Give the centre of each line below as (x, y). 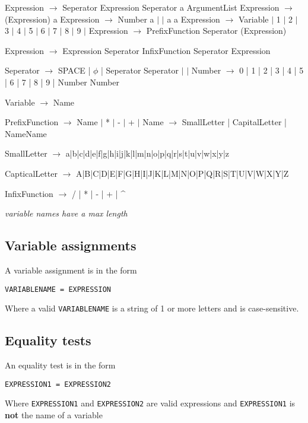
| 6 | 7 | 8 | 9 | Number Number (62, 82)
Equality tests (48, 340)
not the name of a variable (54, 414)
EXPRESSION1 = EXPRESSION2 (58, 384)
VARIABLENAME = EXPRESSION (58, 289)
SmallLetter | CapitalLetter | (234, 122)
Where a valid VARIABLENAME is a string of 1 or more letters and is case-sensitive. (152, 308)
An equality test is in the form (60, 365)
